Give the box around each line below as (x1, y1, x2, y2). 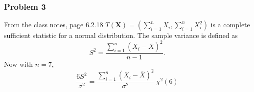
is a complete (210, 19, 250, 30)
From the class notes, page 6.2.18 (4, 19, 103, 30)
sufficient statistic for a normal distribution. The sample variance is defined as (4, 30, 238, 40)
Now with (4, 59, 33, 69)
